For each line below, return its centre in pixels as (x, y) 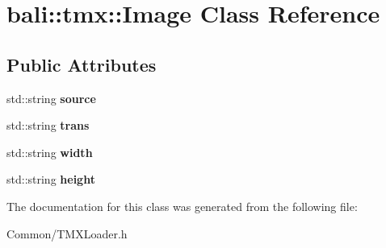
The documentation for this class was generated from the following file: (182, 206)
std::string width (50, 152)
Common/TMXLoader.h (67, 233)
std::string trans (48, 125)
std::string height (51, 179)
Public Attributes (82, 64)
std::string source (51, 98)
